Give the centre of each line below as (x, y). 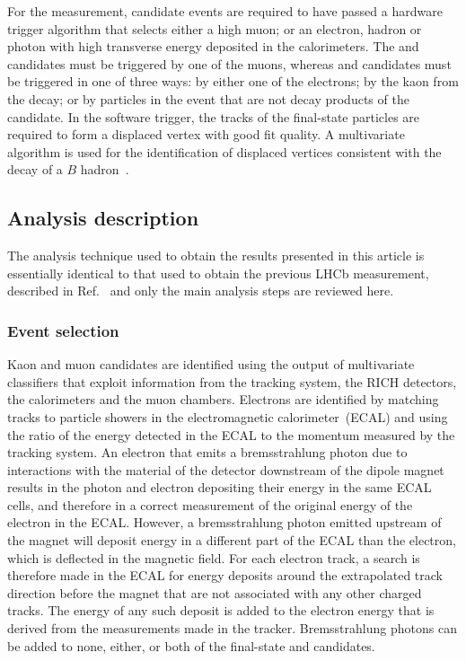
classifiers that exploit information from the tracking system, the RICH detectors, (232, 381)
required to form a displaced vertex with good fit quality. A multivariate (206, 134)
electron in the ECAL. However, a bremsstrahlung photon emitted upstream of (224, 522)
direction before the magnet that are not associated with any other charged (215, 592)
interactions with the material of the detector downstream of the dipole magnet (226, 469)
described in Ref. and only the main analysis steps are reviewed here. (201, 291)
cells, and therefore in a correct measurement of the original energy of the (210, 504)
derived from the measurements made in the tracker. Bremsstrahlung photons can (232, 628)
